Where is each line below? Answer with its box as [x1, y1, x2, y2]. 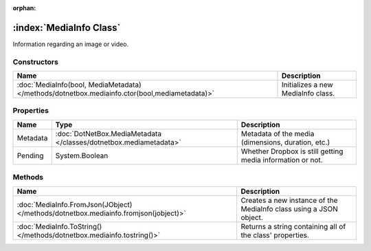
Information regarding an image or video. [12, 40, 129, 48]
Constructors [12, 57, 58, 67]
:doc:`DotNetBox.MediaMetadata [55, 129, 161, 138]
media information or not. [240, 155, 323, 164]
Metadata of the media [240, 129, 315, 138]
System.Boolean [55, 151, 109, 160]
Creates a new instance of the [240, 195, 338, 205]
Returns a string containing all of [240, 221, 346, 231]
